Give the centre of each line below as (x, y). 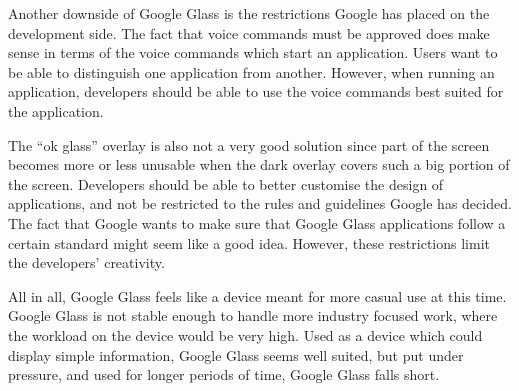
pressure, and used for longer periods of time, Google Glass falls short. (224, 374)
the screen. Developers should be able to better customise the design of (226, 183)
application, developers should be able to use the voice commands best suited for (256, 91)
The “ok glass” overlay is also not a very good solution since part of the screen (249, 144)
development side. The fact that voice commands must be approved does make (249, 32)
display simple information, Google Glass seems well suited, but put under (236, 354)
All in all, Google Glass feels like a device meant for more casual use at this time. (257, 295)
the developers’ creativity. (86, 262)
